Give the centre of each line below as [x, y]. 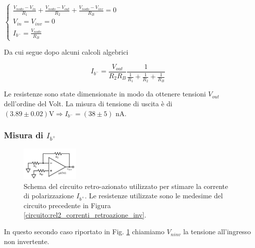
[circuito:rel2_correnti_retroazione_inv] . [85, 215]
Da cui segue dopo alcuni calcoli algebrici [66, 52]
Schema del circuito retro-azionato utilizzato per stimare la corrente [126, 186]
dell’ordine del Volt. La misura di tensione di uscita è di [88, 104]
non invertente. [27, 241]
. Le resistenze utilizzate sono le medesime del [154, 196]
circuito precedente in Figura [67, 205]
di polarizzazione [49, 196]
